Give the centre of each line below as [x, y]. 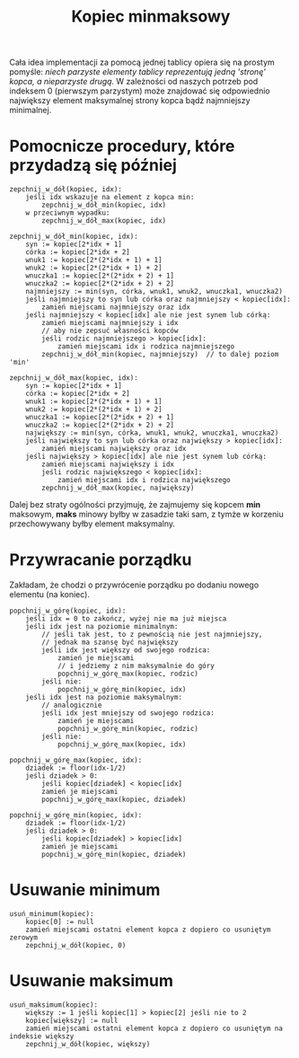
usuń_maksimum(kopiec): [54, 1005]
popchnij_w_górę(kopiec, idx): [68, 611]
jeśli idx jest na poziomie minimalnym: [102, 627]
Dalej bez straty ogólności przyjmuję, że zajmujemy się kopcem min [135, 505]
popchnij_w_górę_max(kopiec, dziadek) [114, 800]
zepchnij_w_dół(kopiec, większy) [88, 1044]
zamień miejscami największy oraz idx [114, 449]
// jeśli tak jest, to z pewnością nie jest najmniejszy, [152, 635]
